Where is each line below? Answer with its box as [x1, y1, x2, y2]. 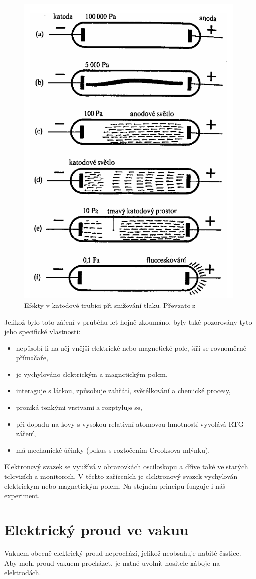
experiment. [4, 490, 40, 501]
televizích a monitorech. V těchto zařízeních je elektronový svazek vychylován [4, 471, 238, 481]
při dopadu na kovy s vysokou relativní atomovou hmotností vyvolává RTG [16, 418, 244, 429]
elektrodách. [4, 567, 41, 578]
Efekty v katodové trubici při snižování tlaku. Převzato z [24, 300, 196, 310]
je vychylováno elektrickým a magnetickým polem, [16, 369, 168, 379]
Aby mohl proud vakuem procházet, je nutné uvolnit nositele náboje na [4, 557, 220, 568]
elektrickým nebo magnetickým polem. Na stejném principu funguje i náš [4, 480, 225, 491]
